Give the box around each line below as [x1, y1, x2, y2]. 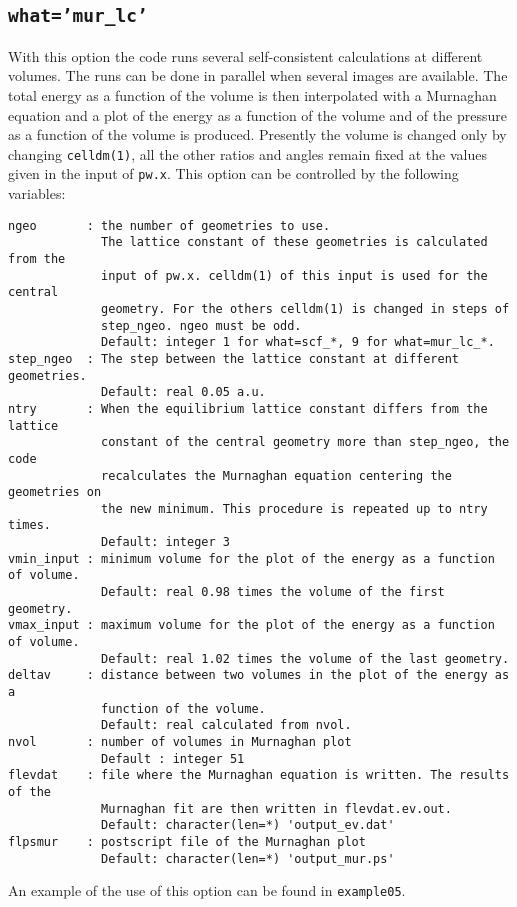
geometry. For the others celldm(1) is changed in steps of [101, 301, 510, 316]
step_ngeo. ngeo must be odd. [101, 318, 302, 333]
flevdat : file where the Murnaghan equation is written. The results [8, 768, 510, 783]
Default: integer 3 [101, 535, 230, 550]
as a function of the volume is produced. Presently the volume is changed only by [8, 124, 507, 145]
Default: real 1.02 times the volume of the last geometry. [101, 651, 510, 666]
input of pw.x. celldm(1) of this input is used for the [101, 268, 488, 283]
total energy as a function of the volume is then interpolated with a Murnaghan [8, 84, 497, 105]
